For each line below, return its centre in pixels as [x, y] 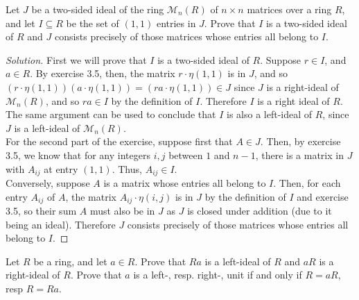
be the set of [93, 23]
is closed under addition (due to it [260, 211]
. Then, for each [307, 182]
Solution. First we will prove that [76, 59]
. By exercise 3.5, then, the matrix [103, 73]
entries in [176, 23]
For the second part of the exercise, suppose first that [119, 141]
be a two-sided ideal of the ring [98, 9]
